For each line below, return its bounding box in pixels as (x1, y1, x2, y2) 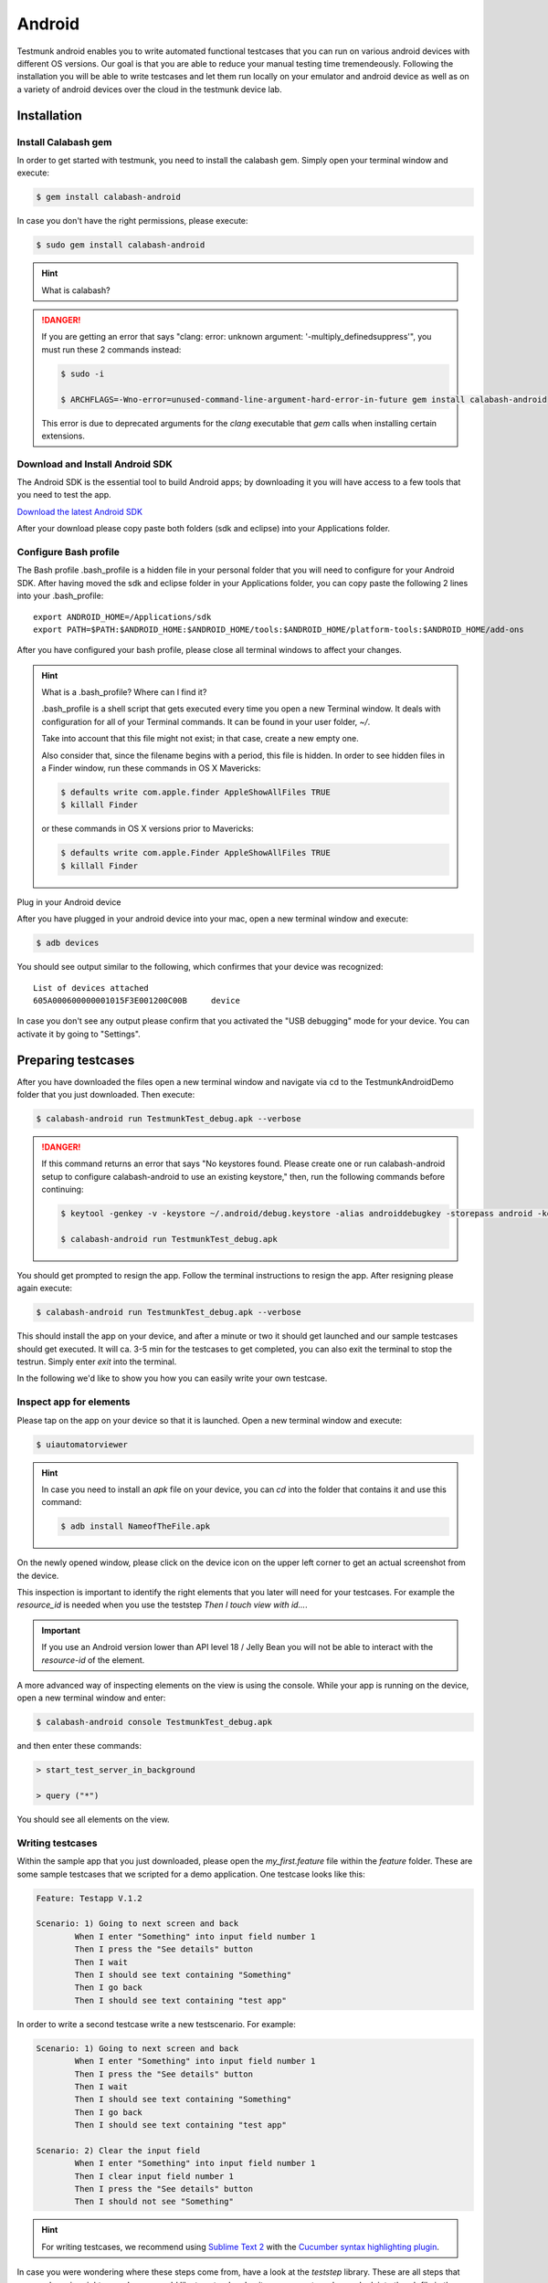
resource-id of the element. (41, 1654, 145, 1666)
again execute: (16, 1283, 73, 1294)
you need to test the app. (16, 489, 111, 500)
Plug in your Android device (16, 896, 121, 908)
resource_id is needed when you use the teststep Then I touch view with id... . (16, 1599, 308, 1611)
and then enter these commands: (16, 1741, 142, 1752)
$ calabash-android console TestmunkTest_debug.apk (36, 1717, 273, 1728)
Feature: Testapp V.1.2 (36, 1893, 143, 1903)
